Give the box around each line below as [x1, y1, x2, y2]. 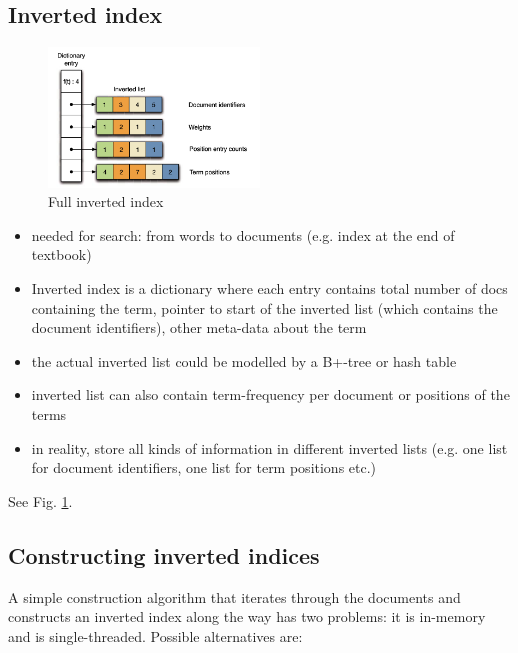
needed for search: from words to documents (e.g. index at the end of [31, 224, 455, 245]
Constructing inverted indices [8, 539, 320, 570]
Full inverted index [48, 191, 164, 212]
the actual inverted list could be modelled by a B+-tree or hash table [31, 350, 457, 371]
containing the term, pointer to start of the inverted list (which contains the [31, 297, 498, 318]
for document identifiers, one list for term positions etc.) [31, 457, 377, 478]
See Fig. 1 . [8, 490, 73, 511]
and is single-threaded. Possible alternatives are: [8, 625, 303, 646]
